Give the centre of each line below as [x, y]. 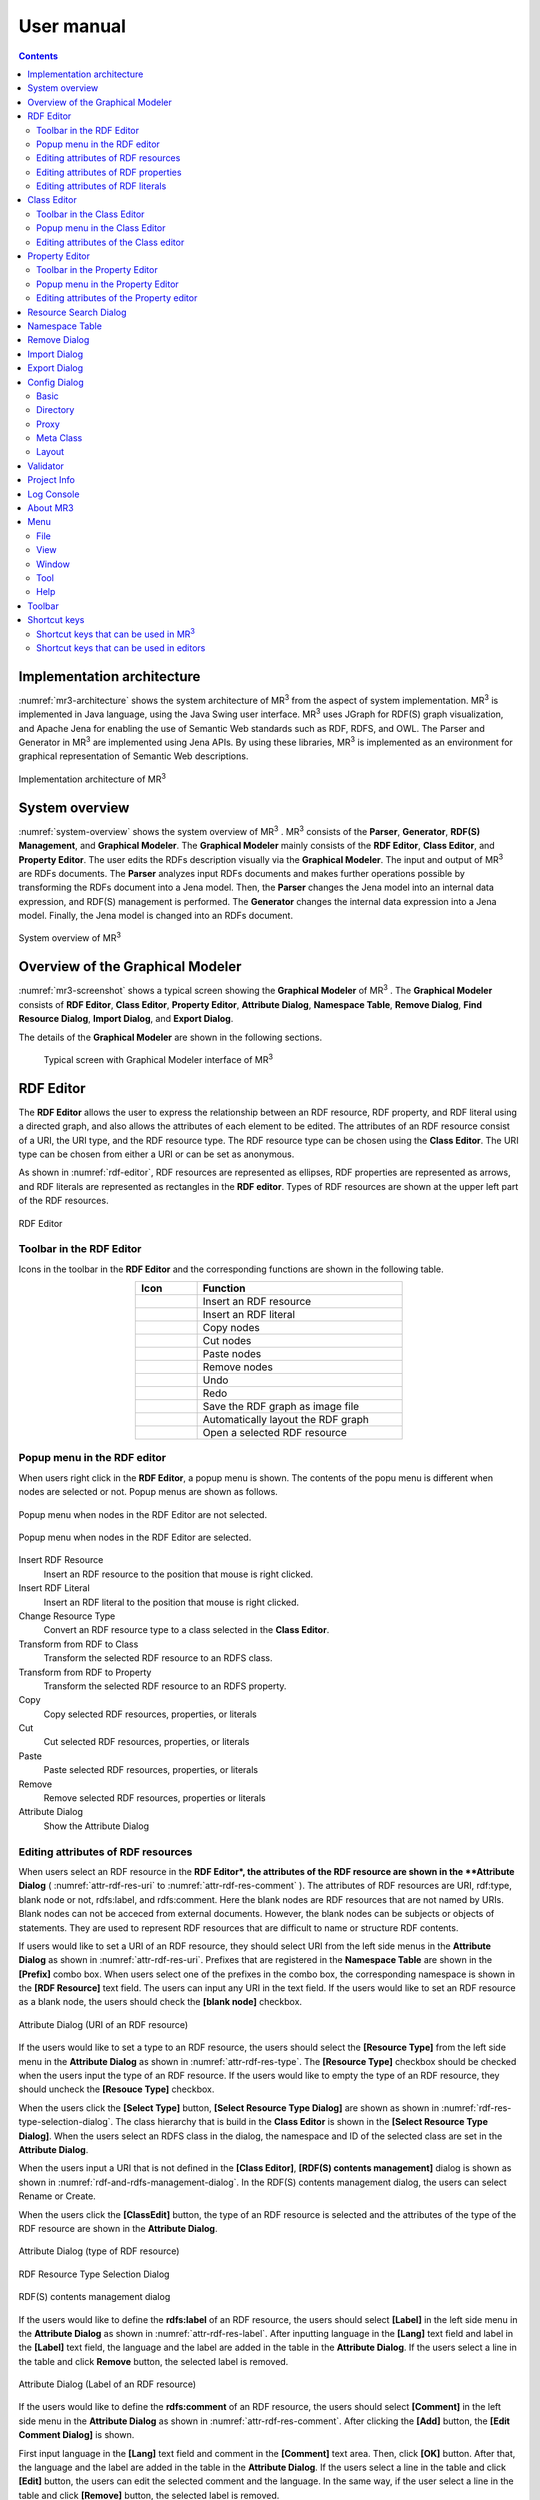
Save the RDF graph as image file [281, 1407]
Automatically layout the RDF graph [285, 1420]
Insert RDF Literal [54, 1588]
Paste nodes [232, 1354]
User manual [72, 26]
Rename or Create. [57, 2196]
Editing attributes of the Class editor [110, 242]
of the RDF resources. [63, 1201]
